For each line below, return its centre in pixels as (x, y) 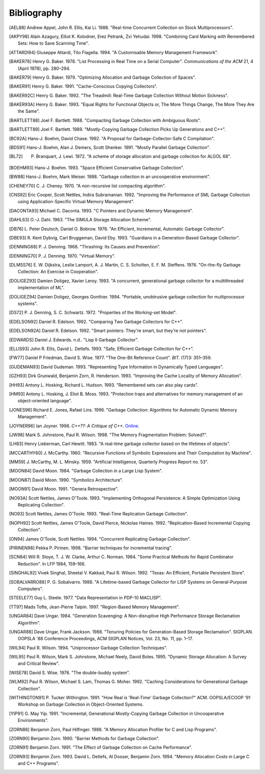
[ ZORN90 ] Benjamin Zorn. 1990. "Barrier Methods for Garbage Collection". (84, 738)
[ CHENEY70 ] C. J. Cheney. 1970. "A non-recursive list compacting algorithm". (88, 186)
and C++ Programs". (39, 763)
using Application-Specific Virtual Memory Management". (76, 202)
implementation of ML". (41, 288)
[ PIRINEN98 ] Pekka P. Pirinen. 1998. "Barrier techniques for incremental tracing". (91, 548)
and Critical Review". (39, 663)
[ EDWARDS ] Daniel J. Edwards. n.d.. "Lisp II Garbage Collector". (74, 340)
